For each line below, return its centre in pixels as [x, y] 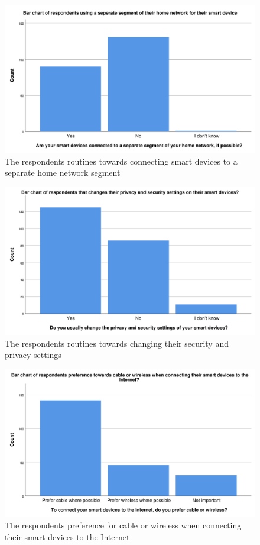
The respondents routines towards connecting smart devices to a [121, 161]
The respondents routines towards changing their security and [117, 343]
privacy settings [33, 355]
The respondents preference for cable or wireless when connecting [123, 525]
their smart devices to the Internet [67, 537]
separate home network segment [63, 172]
